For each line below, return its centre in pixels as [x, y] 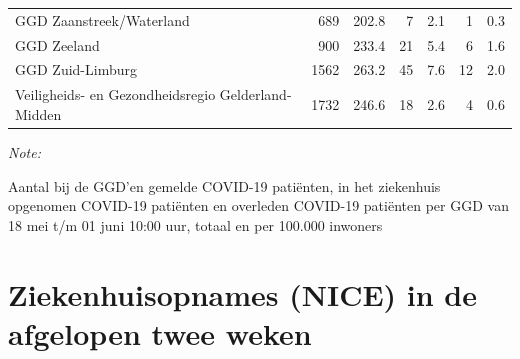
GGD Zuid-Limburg [76, 69]
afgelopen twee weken [160, 332]
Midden [38, 113]
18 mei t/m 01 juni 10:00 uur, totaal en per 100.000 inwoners [195, 224]
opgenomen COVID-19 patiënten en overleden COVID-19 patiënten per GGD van [258, 205]
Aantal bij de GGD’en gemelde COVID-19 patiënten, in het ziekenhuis [224, 185]
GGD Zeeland [57, 44]
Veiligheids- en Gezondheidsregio [115, 94]
